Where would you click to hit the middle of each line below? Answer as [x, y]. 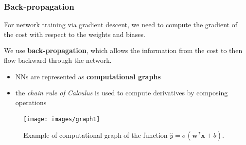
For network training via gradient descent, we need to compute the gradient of [121, 25]
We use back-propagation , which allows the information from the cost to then [123, 50]
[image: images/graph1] [62, 119]
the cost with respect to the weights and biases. [75, 34]
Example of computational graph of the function [96, 135]
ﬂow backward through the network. [58, 60]
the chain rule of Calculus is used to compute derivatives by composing [122, 93]
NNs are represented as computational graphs [88, 76]
